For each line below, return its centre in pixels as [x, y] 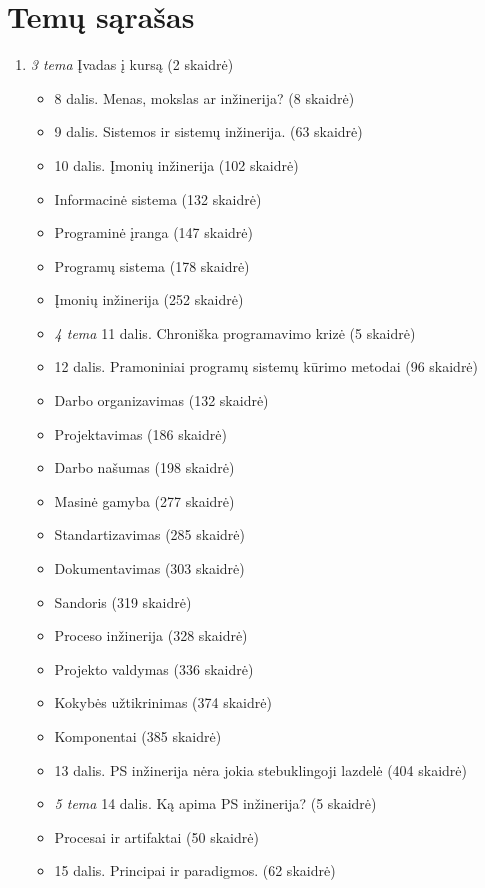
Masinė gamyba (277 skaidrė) [144, 500]
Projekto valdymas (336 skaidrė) [154, 668]
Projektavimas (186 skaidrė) [140, 433]
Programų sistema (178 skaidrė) [152, 265]
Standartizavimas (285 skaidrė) [150, 534]
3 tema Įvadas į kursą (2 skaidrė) [132, 64]
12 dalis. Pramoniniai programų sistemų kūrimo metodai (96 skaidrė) [266, 366]
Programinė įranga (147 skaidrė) [153, 232]
